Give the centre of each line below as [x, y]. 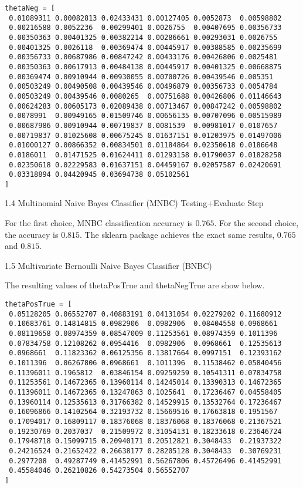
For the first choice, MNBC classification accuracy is [99, 223]
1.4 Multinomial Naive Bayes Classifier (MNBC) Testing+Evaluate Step [134, 203]
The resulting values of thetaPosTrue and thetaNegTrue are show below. [135, 285]
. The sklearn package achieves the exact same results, [177, 234]
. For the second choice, [256, 223]
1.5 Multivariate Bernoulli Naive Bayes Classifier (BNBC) [108, 265]
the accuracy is [32, 234]
